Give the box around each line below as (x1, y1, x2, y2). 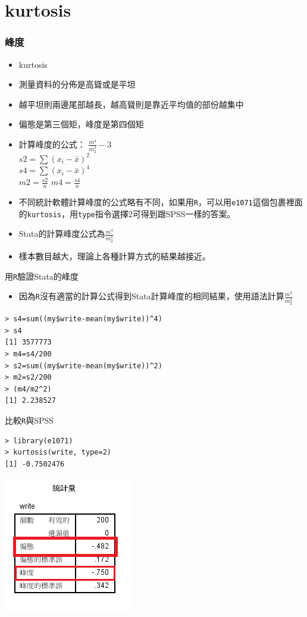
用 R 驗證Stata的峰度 (5, 270, 79, 282)
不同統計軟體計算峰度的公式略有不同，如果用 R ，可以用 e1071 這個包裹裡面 (18, 195, 303, 208)
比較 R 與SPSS (5, 414, 54, 426)
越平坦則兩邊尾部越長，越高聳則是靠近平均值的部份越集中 (18, 98, 244, 110)
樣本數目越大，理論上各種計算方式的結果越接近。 (18, 250, 211, 262)
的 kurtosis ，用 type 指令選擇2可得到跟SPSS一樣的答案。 (18, 207, 236, 220)
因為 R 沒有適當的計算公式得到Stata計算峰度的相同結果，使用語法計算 (18, 290, 284, 302)
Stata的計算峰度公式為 (18, 227, 105, 240)
